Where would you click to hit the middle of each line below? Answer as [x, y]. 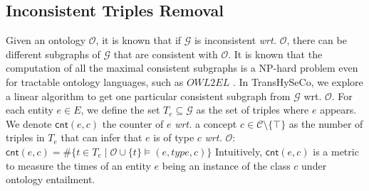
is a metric [336, 151]
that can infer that [102, 137]
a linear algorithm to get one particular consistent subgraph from [148, 95]
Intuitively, [239, 151]
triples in [25, 137]
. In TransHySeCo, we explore [298, 81]
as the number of [326, 123]
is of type [174, 137]
